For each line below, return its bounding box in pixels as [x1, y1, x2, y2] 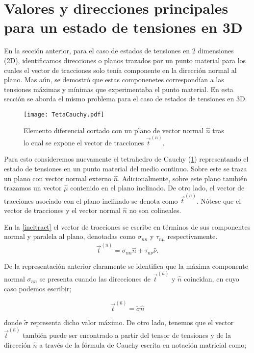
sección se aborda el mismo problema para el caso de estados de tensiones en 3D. [4, 94, 247, 104]
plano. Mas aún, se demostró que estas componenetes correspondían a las [4, 74, 224, 85]
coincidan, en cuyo [184, 274, 239, 283]
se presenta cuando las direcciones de [39, 274, 151, 283]
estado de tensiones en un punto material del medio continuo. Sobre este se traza [4, 163, 247, 173]
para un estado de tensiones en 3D [4, 17, 243, 37]
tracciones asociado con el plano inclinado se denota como [4, 195, 178, 206]
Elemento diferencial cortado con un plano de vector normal [24, 125, 204, 135]
